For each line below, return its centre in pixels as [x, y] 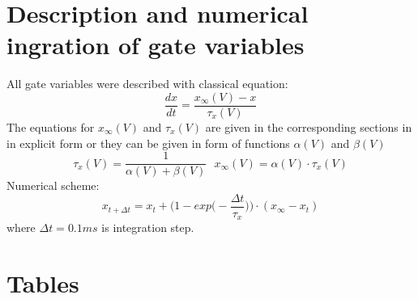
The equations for [51, 126]
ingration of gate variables [156, 45]
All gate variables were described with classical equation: [147, 84]
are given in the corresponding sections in [309, 126]
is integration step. [148, 227]
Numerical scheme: [53, 185]
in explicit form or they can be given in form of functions [148, 143]
